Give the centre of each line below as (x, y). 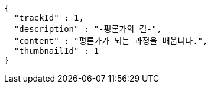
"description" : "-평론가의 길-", (88, 29)
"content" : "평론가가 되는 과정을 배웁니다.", (111, 41)
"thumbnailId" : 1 (56, 51)
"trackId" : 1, (49, 18)
